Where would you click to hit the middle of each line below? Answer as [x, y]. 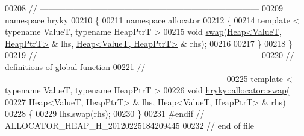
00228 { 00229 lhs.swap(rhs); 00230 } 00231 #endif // [105, 114]
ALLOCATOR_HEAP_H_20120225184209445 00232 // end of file [129, 125]
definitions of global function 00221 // [75, 66]
